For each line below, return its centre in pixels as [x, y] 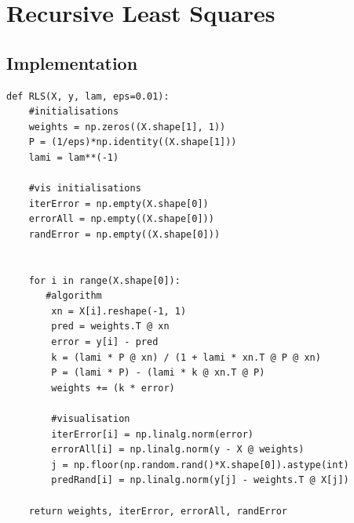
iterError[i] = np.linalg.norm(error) [152, 434]
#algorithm [74, 296]
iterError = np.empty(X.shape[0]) [119, 203]
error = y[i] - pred [105, 342]
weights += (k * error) [113, 388]
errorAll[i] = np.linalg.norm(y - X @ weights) [178, 450]
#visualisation [91, 419]
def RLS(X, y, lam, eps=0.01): [88, 96]
